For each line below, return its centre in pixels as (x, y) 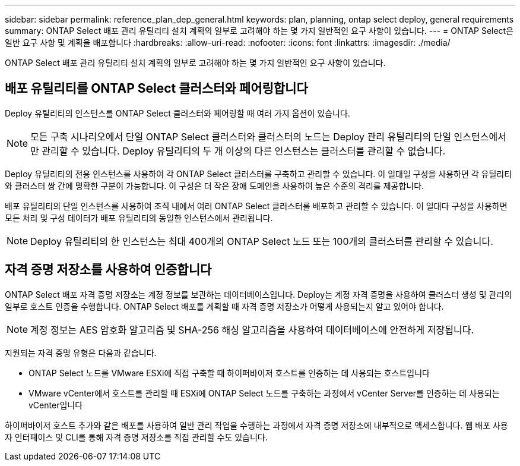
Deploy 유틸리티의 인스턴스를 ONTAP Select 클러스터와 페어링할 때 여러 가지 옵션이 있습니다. (177, 113)
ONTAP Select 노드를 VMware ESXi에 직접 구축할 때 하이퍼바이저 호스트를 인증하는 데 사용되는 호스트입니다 (229, 373)
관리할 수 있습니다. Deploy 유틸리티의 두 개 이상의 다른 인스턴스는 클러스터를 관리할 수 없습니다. (244, 151)
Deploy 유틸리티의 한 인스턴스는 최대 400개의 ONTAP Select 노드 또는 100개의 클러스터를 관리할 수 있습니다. (262, 241)
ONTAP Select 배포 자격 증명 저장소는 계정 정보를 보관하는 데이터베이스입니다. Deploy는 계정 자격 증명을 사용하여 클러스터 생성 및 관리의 (259, 294)
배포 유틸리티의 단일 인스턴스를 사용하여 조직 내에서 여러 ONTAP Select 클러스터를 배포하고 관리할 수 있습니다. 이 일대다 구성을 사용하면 (256, 206)
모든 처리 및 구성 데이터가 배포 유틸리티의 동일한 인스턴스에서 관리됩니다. (139, 218)
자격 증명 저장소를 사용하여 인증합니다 (108, 270)
